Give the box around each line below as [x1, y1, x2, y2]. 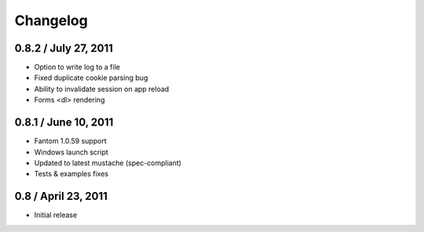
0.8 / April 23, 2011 [14, 190, 108, 203]
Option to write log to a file [34, 63, 121, 72]
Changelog [14, 12, 88, 29]
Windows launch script [34, 147, 109, 157]
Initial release [34, 210, 78, 219]
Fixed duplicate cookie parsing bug [34, 73, 148, 82]
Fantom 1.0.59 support [34, 136, 107, 146]
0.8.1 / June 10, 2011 [14, 116, 114, 129]
